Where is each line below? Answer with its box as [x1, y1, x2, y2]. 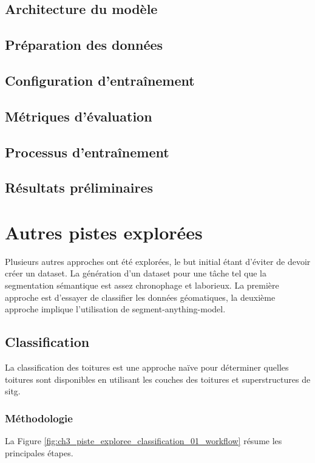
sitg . [5, 385, 21, 397]
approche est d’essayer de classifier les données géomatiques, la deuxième [5, 290, 276, 303]
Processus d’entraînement [5, 142, 169, 161]
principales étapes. [5, 446, 73, 459]
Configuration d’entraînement [5, 70, 195, 89]
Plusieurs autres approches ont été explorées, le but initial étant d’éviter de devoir [5, 255, 311, 267]
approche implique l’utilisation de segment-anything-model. [5, 303, 226, 315]
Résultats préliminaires [5, 178, 153, 197]
